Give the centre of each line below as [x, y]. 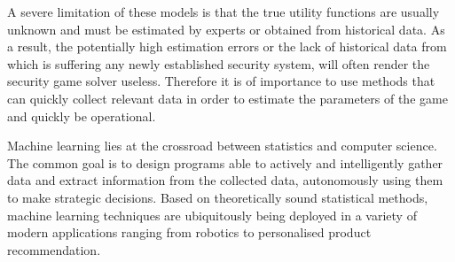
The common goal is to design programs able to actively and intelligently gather [225, 162]
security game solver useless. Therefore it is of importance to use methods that [221, 81]
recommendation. [54, 249]
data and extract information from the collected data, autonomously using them [225, 180]
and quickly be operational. [82, 116]
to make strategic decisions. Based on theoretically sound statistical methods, [218, 197]
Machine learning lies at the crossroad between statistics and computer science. [222, 146]
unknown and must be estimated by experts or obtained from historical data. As [226, 29]
